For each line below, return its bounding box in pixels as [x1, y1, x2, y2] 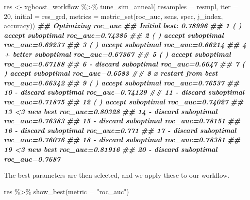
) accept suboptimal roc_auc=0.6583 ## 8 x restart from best [4, 68, 218, 78]
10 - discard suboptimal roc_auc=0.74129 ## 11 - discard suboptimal [4, 87, 245, 97]
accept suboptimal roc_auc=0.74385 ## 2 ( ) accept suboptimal [4, 30, 224, 40]
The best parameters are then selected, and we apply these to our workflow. [4, 170, 230, 180]
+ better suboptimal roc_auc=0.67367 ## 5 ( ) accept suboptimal [4, 49, 231, 59]
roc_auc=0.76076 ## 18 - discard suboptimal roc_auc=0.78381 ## [4, 134, 241, 145]
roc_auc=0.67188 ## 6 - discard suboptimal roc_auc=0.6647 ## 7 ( [4, 58, 245, 68]
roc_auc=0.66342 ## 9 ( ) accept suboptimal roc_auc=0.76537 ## [4, 77, 240, 87]
